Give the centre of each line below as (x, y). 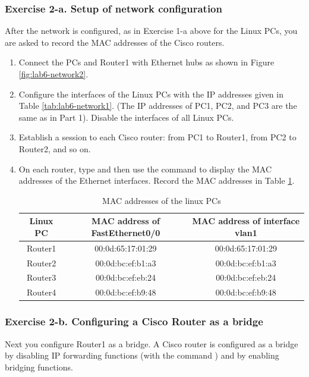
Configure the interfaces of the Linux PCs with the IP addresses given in (151, 94)
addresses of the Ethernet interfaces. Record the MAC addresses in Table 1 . (157, 180)
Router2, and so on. (55, 148)
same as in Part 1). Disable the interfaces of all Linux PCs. (126, 117)
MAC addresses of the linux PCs (162, 200)
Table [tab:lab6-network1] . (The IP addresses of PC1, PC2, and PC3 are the (158, 106)
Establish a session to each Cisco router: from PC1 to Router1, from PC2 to (157, 137)
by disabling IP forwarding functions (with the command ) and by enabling (142, 355)
